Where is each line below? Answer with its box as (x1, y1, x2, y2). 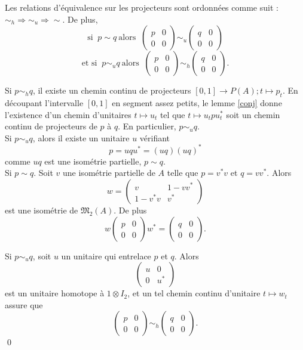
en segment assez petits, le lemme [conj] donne (112, 96, 282, 109)
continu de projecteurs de (5, 120, 97, 132)
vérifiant (139, 131, 170, 144)
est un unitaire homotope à (5, 287, 105, 299)
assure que (5, 298, 43, 311)
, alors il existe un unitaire (32, 131, 130, 144)
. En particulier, (118, 120, 176, 132)
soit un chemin (226, 108, 280, 120)
